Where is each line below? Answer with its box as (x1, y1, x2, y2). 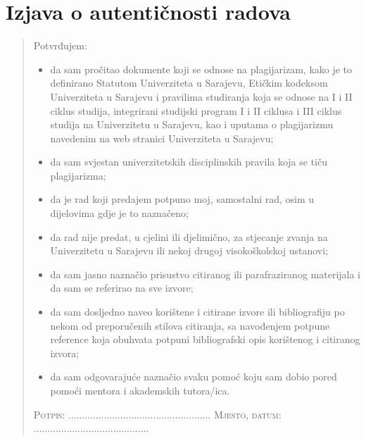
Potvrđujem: (33, 38, 87, 53)
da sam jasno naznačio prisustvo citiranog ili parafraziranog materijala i (50, 266, 361, 281)
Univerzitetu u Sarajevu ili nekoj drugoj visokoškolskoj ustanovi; (50, 243, 329, 258)
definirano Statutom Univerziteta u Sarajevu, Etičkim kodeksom (50, 75, 328, 90)
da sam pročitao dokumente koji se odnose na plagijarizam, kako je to (50, 61, 353, 76)
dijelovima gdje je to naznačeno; (50, 206, 189, 220)
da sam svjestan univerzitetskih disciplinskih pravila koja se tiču (50, 154, 328, 169)
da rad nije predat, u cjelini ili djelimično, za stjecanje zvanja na (50, 229, 328, 244)
